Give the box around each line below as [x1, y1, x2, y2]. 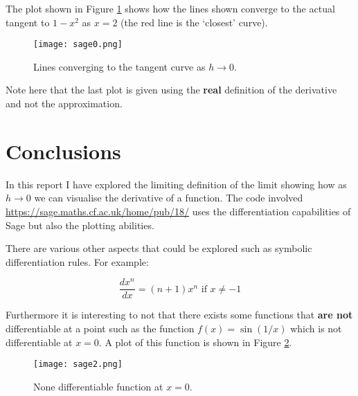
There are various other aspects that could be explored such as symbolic [6, 241, 312, 255]
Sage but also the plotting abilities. [6, 217, 154, 232]
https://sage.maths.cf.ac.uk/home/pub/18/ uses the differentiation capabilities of [6, 204, 351, 218]
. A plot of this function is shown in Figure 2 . [98, 334, 292, 349]
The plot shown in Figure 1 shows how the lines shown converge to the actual [6, 1, 335, 15]
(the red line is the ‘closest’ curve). [120, 15, 268, 29]
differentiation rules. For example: [6, 254, 149, 269]
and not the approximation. [6, 96, 123, 111]
